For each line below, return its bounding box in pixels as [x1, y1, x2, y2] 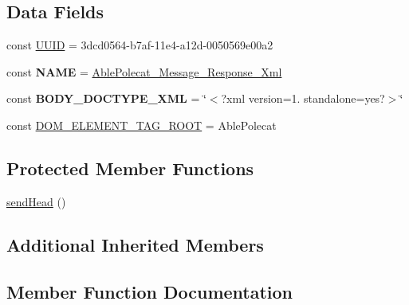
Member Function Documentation [6, 279, 293, 303]
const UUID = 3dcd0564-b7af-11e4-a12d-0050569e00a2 [6, 37, 273, 53]
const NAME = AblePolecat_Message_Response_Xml [6, 63, 282, 80]
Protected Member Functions [6, 155, 254, 180]
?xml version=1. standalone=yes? [221, 90, 385, 107]
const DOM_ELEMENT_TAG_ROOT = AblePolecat [6, 116, 277, 133]
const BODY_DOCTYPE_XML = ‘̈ [6, 90, 206, 107]
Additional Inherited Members [6, 232, 264, 256]
